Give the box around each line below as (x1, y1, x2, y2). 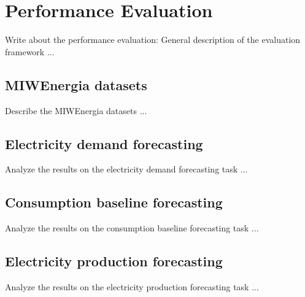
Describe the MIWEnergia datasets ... (5, 104, 147, 117)
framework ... (5, 45, 55, 58)
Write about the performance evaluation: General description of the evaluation (5, 33, 301, 46)
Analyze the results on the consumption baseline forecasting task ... (5, 222, 259, 234)
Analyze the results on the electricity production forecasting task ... (5, 280, 259, 293)
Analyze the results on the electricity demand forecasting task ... (5, 163, 248, 175)
